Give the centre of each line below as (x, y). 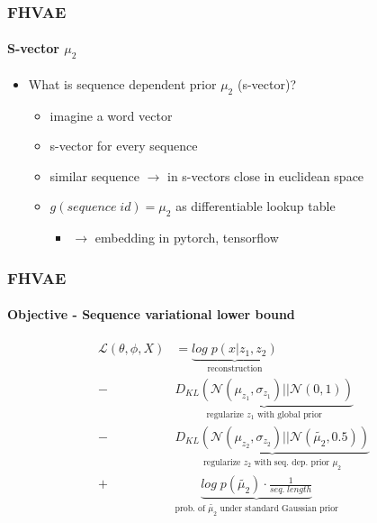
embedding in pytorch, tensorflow (187, 238)
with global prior (290, 414)
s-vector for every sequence (124, 146)
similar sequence (94, 175)
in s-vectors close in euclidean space (266, 175)
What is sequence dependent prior (122, 83)
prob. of (190, 508)
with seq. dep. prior (292, 462)
